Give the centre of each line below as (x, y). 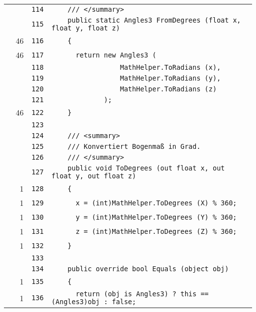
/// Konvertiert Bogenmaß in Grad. (134, 146)
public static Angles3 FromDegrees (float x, (154, 20)
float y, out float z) (94, 176)
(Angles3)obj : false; (94, 302)
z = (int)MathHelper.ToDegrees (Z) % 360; (156, 231)
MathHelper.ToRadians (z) (168, 89)
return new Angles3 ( (116, 55)
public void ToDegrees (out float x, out (146, 168)
